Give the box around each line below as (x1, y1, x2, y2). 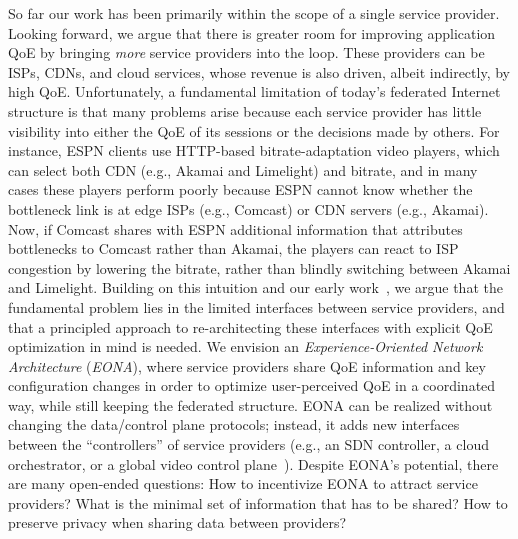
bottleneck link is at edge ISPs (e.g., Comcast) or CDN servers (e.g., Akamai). (8, 198, 489, 219)
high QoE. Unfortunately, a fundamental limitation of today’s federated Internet (8, 81, 501, 102)
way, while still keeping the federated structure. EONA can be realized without (8, 394, 493, 415)
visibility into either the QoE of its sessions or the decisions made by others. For (8, 120, 500, 141)
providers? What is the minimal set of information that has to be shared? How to (8, 492, 508, 513)
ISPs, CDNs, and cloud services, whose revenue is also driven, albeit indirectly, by (8, 61, 510, 82)
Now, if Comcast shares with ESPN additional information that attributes (8, 218, 463, 239)
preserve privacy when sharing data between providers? (8, 512, 347, 533)
